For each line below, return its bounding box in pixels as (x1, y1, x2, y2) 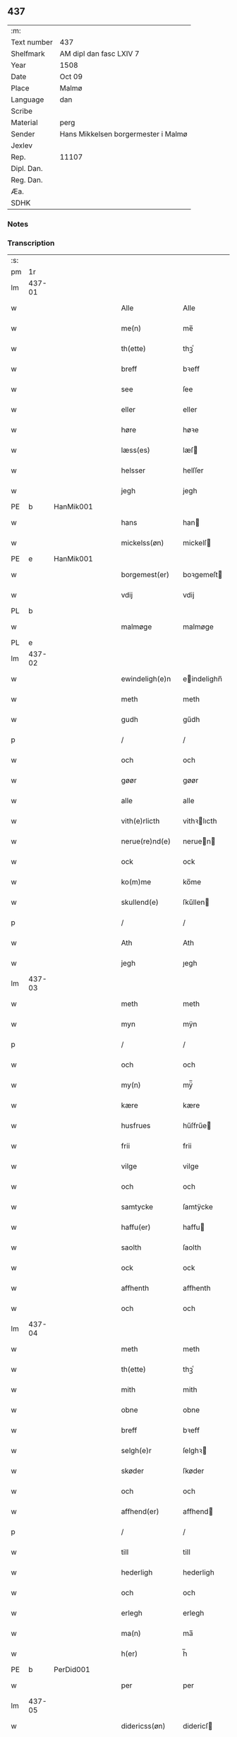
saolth (121, 1243, 142, 1252)
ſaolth (182, 1243, 202, 1252)
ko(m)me (121, 877, 152, 887)
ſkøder (182, 1466, 205, 1476)
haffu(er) (121, 1222, 151, 1232)
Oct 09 (59, 71, 83, 81)
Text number (11, 37, 53, 47)
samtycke (121, 1202, 154, 1212)
